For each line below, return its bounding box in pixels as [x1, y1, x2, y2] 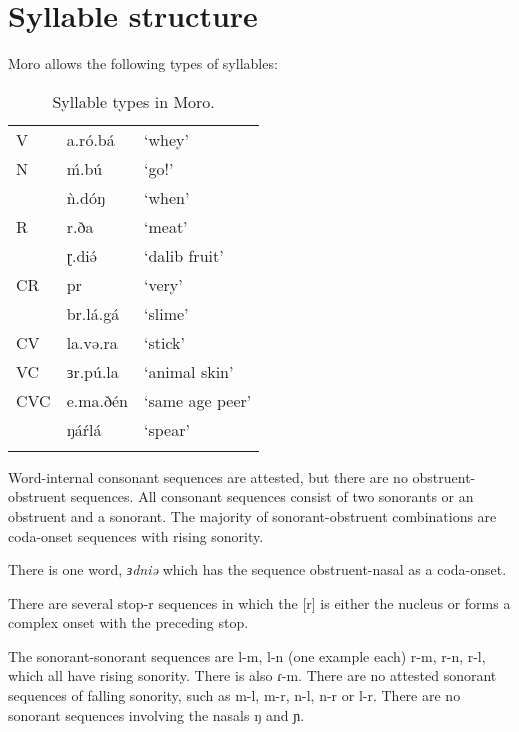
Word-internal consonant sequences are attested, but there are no [8, 466, 408, 487]
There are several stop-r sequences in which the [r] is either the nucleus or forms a [8, 592, 511, 613]
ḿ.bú [66, 156, 103, 180]
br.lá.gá [66, 301, 120, 325]
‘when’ [144, 185, 190, 209]
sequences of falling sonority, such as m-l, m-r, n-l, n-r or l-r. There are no [8, 685, 461, 706]
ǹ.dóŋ [66, 185, 105, 209]
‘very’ [144, 272, 183, 296]
